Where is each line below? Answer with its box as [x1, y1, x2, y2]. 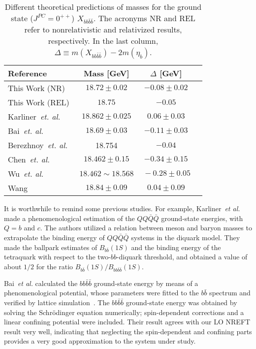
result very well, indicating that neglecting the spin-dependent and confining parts [4, 326, 252, 336]
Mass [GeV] [84, 67, 129, 79]
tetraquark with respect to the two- [4, 252, 111, 262]
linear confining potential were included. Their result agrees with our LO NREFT [4, 317, 251, 327]
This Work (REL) [8, 96, 69, 108]
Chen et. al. [8, 154, 50, 165]
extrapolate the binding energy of [4, 232, 105, 243]
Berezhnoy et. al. [8, 139, 68, 151]
